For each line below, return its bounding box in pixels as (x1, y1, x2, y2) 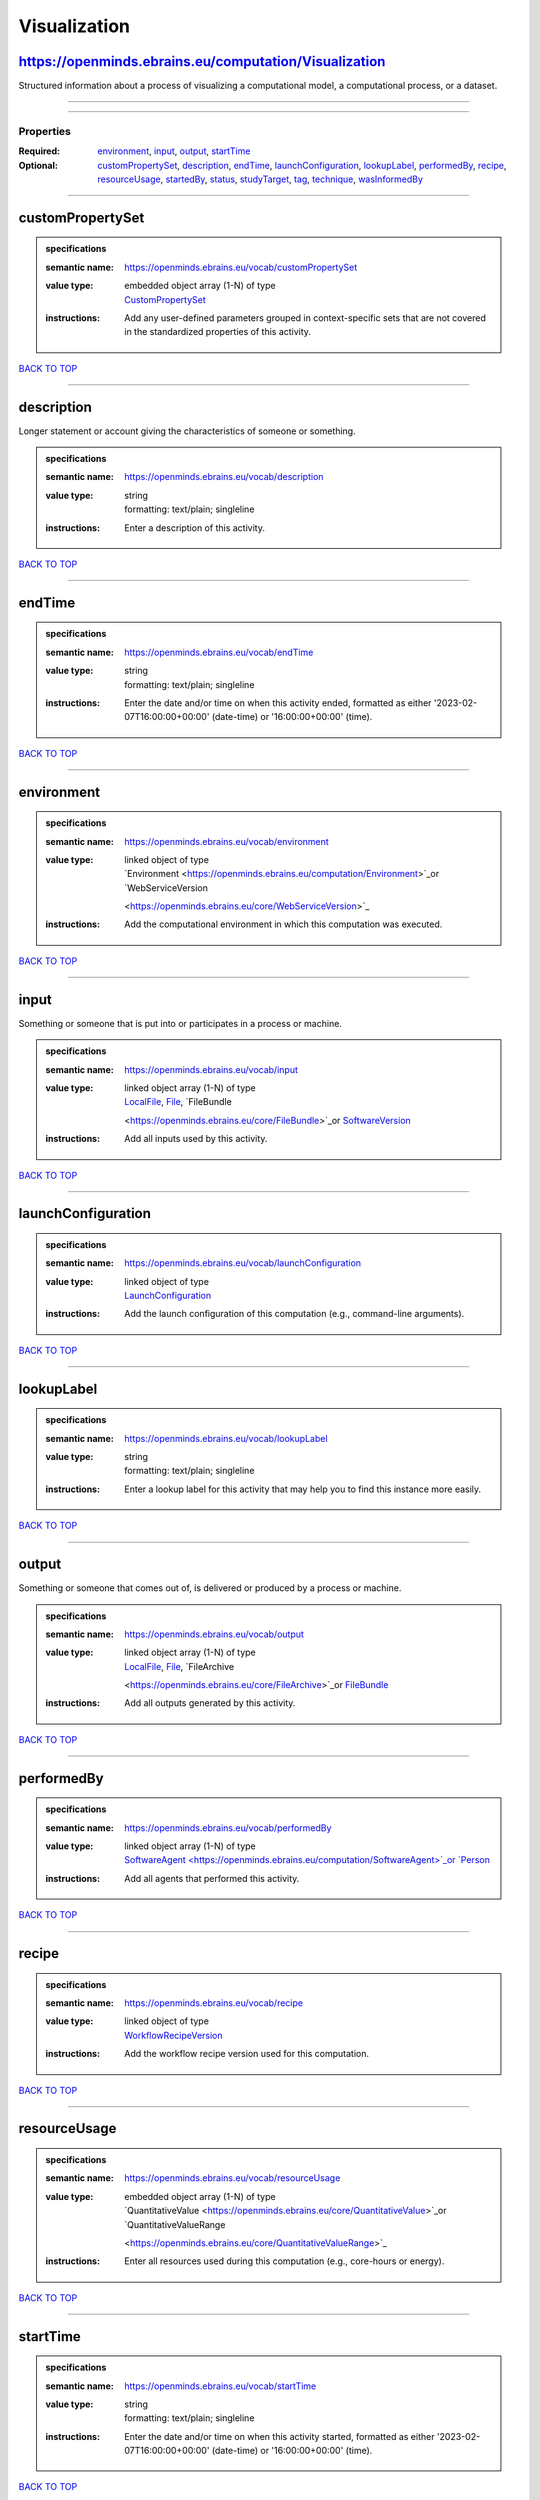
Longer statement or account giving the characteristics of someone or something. (18, 425, 356, 437)
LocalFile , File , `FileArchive (124, 1660, 235, 1672)
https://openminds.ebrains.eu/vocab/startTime (124, 2380, 317, 2392)
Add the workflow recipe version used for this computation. (124, 2048, 370, 2060)
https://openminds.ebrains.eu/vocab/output (124, 1628, 305, 1640)
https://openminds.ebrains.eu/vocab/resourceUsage (124, 2172, 341, 2184)
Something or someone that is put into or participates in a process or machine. (18, 1017, 342, 1029)
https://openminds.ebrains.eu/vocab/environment (124, 835, 329, 847)
